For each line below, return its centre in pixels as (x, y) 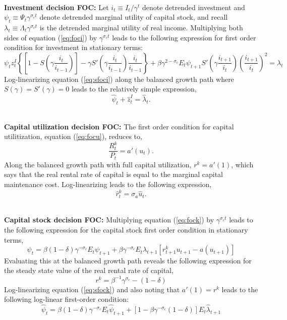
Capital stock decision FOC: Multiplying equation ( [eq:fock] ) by (109, 220)
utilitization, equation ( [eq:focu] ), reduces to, (73, 136)
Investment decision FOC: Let (56, 7)
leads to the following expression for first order (184, 37)
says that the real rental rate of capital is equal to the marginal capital (113, 174)
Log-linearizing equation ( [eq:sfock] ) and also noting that (92, 289)
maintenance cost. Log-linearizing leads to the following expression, (108, 184)
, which (242, 164)
